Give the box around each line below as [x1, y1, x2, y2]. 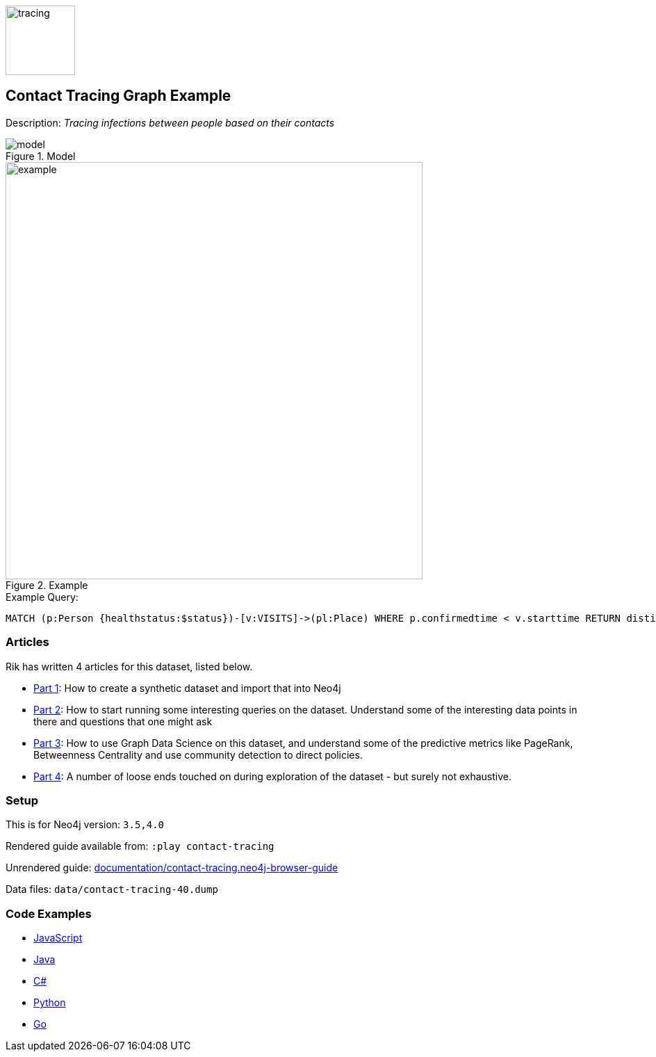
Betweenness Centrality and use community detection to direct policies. [33, 748, 363, 761]
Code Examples [6, 906, 92, 921]
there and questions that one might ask [33, 715, 213, 727]
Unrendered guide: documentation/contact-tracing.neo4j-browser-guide [6, 862, 338, 874]
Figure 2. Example [6, 579, 88, 591]
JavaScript [33, 932, 83, 944]
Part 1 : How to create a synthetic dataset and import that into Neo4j [33, 681, 341, 694]
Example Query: [6, 590, 79, 603]
